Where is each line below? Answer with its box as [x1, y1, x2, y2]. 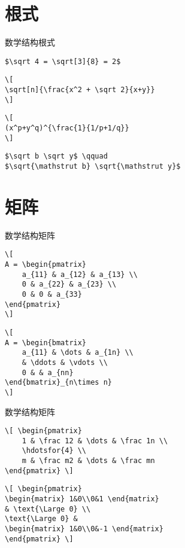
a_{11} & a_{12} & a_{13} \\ [22, 270, 138, 279]
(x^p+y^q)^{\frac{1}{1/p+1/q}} [5, 124, 129, 132]
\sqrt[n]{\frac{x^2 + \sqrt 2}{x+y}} [5, 86, 155, 95]
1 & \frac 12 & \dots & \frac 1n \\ [22, 436, 168, 445]
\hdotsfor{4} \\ [22, 446, 87, 455]
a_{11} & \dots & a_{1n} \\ [22, 348, 134, 357]
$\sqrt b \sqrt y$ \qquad [5, 152, 108, 161]
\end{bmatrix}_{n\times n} [5, 378, 112, 387]
